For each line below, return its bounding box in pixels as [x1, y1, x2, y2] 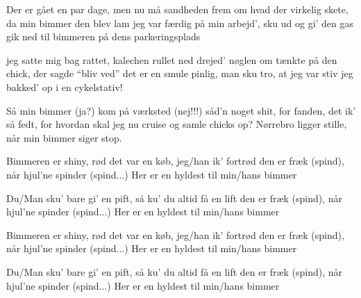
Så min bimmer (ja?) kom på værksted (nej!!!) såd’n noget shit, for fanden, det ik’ [6, 103, 356, 117]
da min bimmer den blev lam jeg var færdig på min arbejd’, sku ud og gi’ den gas [6, 15, 354, 30]
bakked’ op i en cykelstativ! [6, 79, 123, 94]
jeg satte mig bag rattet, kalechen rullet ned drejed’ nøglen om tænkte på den [6, 52, 337, 67]
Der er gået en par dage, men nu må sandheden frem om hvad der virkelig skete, [6, 2, 349, 16]
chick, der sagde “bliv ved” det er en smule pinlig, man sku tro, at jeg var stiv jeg [6, 66, 353, 81]
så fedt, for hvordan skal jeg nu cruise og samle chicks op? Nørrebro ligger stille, [6, 117, 347, 131]
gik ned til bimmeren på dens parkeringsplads [6, 29, 201, 44]
